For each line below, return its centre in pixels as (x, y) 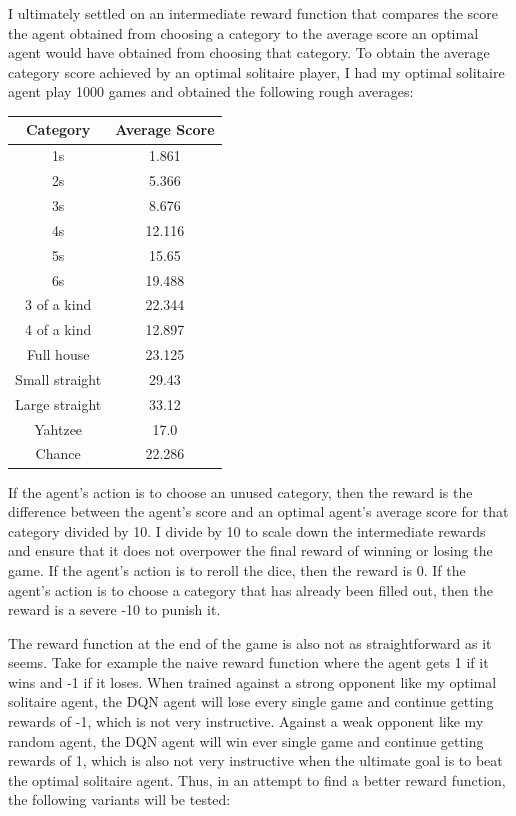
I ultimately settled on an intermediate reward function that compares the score (253, 13)
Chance (58, 453)
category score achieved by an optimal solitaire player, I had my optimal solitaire (256, 71)
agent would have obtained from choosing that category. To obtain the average (249, 52)
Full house (58, 354)
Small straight (58, 378)
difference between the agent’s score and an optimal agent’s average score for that (258, 511)
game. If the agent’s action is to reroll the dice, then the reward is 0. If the (237, 569)
